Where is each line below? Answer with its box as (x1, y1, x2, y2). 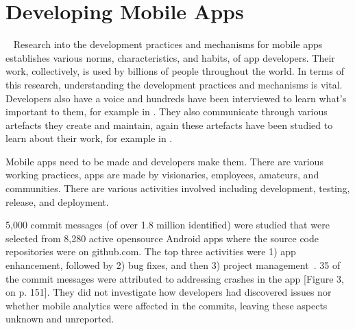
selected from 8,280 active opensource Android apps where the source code (5, 231, 319, 245)
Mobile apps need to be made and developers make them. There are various (5, 154, 323, 168)
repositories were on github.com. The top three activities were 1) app (5, 244, 296, 259)
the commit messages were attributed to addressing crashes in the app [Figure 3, (5, 271, 344, 285)
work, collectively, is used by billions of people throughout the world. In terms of (5, 64, 344, 78)
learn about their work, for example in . (5, 131, 173, 145)
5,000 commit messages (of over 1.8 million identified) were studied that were (5, 217, 330, 232)
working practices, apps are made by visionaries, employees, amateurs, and (5, 167, 319, 182)
